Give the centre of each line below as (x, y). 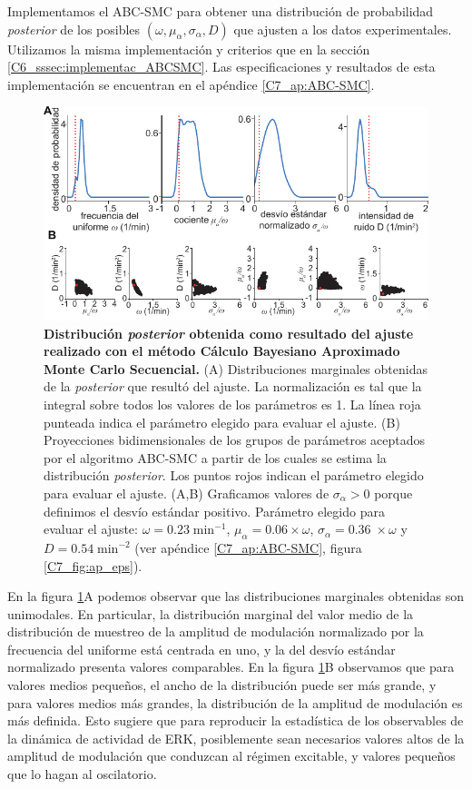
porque (393, 493)
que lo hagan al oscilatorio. (82, 774)
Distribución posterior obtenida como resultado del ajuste (229, 333)
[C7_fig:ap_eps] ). (93, 565)
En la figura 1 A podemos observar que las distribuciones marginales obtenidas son (236, 596)
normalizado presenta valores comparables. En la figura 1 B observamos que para (231, 667)
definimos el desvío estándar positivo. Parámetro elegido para (214, 511)
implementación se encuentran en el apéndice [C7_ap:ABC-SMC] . (191, 84)
